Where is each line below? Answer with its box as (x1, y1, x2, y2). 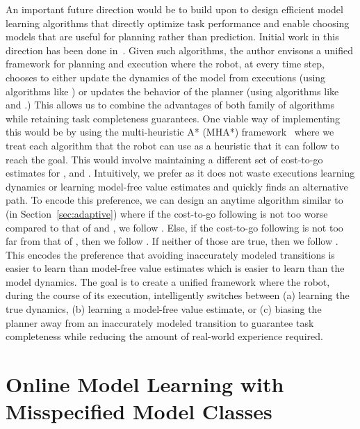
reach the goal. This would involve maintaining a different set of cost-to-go (6, 152, 323, 166)
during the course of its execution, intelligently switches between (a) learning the (6, 288, 350, 302)
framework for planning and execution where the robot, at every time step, (6, 56, 325, 71)
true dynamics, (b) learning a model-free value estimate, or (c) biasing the (6, 302, 322, 316)
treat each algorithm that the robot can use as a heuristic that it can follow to (6, 138, 340, 152)
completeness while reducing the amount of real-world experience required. (6, 329, 323, 343)
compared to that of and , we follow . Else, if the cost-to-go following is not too (6, 220, 343, 234)
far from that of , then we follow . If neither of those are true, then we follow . (6, 234, 338, 248)
